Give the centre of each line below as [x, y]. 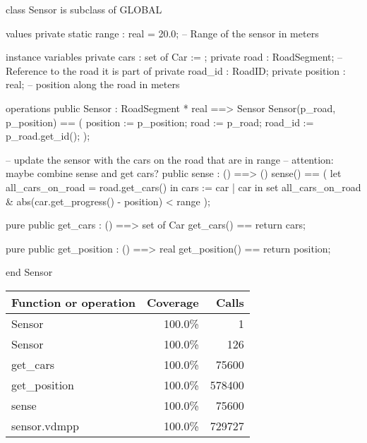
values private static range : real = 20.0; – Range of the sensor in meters [162, 33]
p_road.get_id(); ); [48, 136]
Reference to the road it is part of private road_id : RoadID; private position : [176, 70]
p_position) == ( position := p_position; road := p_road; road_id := [160, 122]
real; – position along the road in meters [93, 84]
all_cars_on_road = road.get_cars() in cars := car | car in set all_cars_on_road [183, 187]
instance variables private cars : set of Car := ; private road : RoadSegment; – [174, 57]
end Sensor [29, 272]
